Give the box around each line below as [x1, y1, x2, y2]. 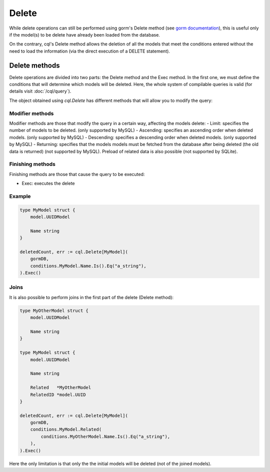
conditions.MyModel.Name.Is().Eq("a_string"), [30, 263, 147, 268]
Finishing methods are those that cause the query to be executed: [9, 171, 145, 177]
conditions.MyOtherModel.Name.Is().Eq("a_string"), [40, 433, 170, 439]
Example [9, 192, 31, 199]
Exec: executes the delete [21, 180, 75, 186]
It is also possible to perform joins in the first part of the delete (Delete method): [9, 294, 174, 300]
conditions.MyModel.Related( [30, 426, 102, 432]
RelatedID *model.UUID [30, 391, 86, 397]
